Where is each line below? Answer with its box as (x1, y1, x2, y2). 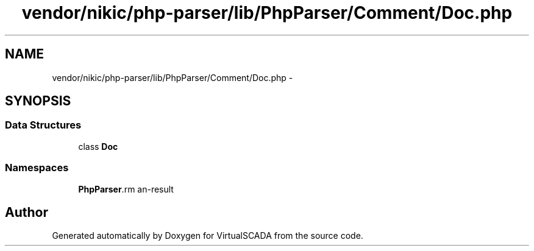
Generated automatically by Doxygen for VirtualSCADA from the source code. (52, 230, 363, 241)
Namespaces (5, 161, 69, 174)
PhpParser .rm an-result (78, 183, 174, 194)
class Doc (78, 141, 118, 152)
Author (5, 204, 48, 220)
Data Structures (5, 119, 82, 132)
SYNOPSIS (5, 93, 71, 109)
